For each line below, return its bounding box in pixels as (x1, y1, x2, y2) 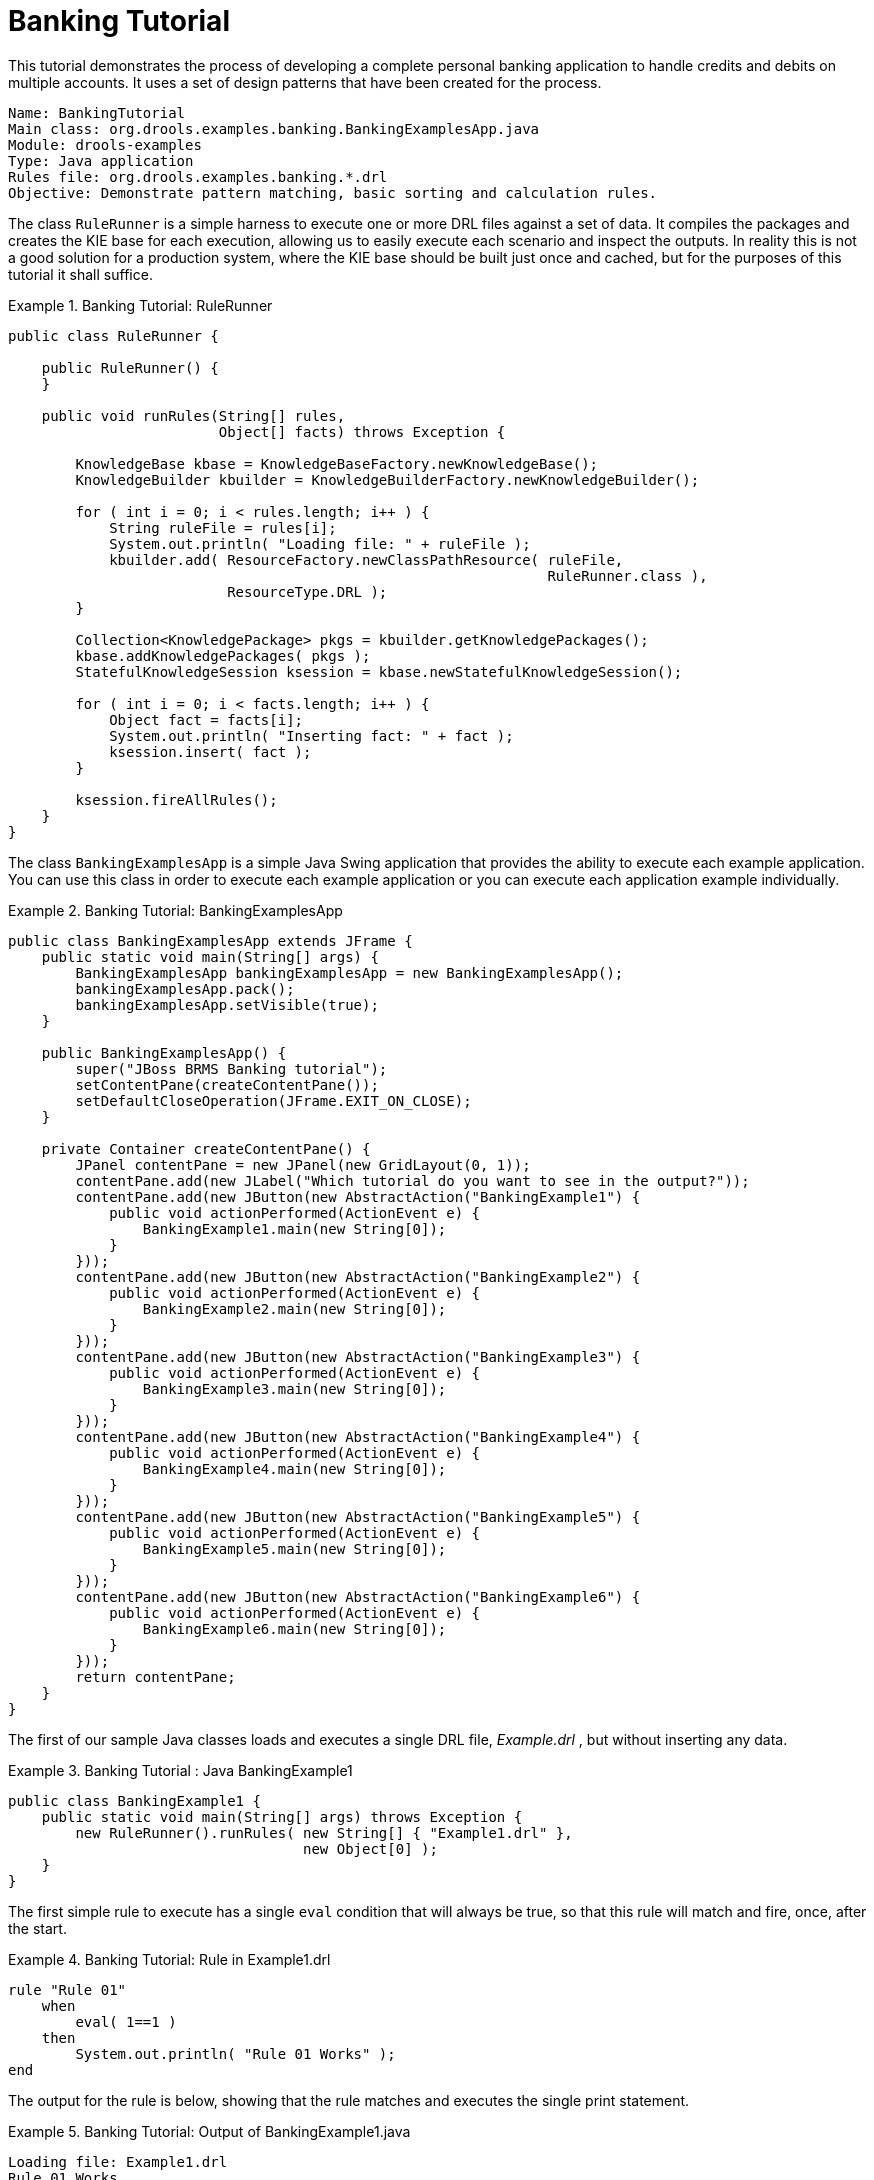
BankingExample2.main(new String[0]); (142, 1300, 447, 1317)
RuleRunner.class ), (547, 567, 708, 584)
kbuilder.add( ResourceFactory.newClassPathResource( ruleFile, (109, 551, 624, 568)
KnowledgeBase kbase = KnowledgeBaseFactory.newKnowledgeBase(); (75, 455, 599, 472)
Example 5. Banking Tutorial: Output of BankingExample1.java (8, 2122, 411, 2140)
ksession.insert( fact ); (109, 743, 312, 760)
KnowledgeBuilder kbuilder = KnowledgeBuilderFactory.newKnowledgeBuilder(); (75, 471, 700, 488)
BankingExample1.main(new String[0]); (142, 1220, 447, 1237)
